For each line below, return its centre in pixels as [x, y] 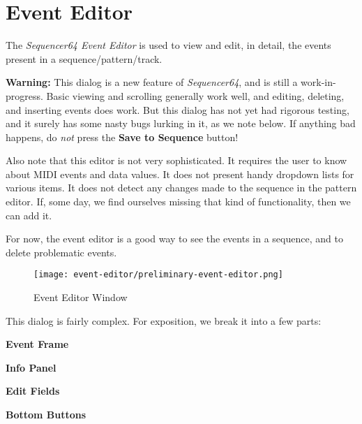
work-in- [318, 82]
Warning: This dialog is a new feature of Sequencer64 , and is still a [152, 82]
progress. [24, 95]
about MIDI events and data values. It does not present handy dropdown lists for [180, 174]
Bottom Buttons [46, 415]
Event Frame [37, 344]
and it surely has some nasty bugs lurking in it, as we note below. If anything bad [181, 123]
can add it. [29, 215]
